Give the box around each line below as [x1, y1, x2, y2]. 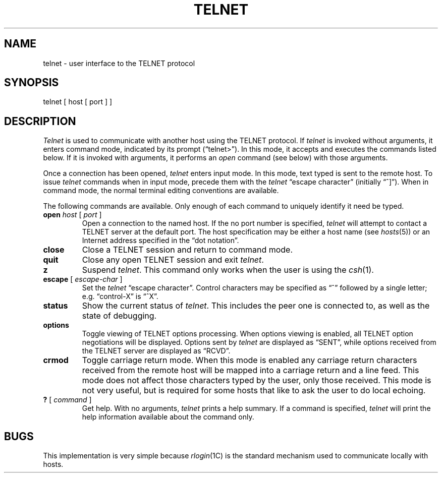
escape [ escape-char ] [43, 275, 123, 284]
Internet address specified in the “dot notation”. [82, 236, 239, 245]
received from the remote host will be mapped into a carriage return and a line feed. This [82, 365, 419, 376]
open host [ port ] [43, 210, 102, 219]
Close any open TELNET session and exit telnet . [82, 255, 264, 265]
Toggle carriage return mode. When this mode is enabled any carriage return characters [82, 355, 417, 366]
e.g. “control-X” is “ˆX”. [82, 292, 158, 301]
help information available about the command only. [82, 412, 254, 422]
